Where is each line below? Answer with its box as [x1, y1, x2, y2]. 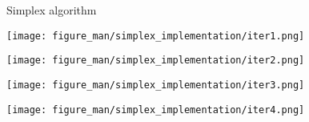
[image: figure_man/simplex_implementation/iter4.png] [6, 104, 305, 116]
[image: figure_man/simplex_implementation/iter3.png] [6, 79, 305, 91]
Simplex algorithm [6, 2, 97, 18]
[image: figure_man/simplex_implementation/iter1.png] [6, 30, 305, 42]
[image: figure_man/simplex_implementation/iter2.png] [6, 55, 305, 67]
